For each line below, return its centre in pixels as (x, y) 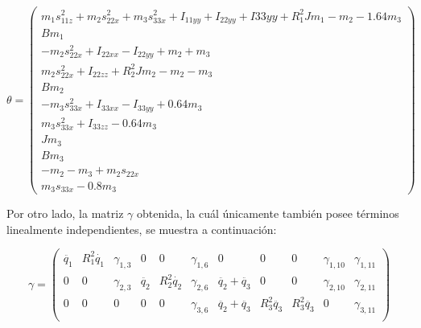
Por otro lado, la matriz (65, 213)
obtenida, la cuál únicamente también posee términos (268, 213)
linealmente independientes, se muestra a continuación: (142, 229)
